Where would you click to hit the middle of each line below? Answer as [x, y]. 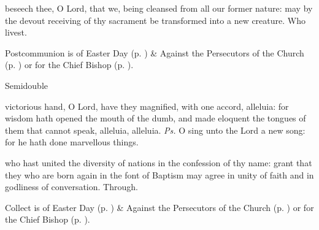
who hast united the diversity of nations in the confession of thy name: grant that [159, 162]
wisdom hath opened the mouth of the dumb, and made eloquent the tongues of [156, 118]
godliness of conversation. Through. [71, 187]
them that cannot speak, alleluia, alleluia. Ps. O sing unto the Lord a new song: [155, 130]
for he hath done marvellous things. [72, 142]
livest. [16, 32]
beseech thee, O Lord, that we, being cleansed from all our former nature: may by [159, 8]
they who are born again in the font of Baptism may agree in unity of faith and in [159, 174]
